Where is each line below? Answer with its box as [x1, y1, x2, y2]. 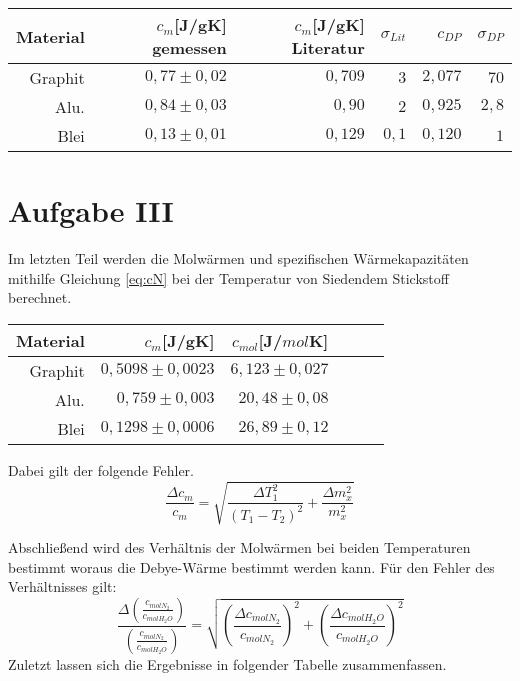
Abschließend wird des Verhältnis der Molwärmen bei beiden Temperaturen [8, 537, 471, 558]
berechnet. [8, 287, 72, 308]
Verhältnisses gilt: [8, 576, 117, 597]
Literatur [291, 36, 365, 59]
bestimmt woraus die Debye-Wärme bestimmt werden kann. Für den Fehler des [8, 556, 495, 577]
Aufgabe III [8, 190, 174, 231]
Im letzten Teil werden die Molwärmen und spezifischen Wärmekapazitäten [8, 248, 469, 269]
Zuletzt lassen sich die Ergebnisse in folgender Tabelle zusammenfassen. [8, 653, 447, 674]
